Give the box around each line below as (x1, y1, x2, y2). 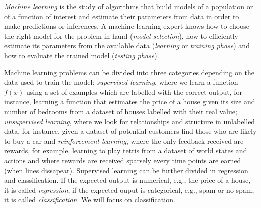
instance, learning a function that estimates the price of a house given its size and (4, 96, 255, 107)
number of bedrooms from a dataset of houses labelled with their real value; (4, 106, 237, 116)
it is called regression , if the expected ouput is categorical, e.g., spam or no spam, (4, 184, 254, 195)
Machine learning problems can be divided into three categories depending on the (4, 67, 254, 77)
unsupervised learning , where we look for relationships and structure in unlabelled (4, 116, 255, 126)
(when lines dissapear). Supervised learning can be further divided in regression (4, 165, 248, 175)
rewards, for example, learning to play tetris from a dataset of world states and (4, 145, 247, 156)
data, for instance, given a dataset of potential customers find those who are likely (4, 126, 257, 136)
